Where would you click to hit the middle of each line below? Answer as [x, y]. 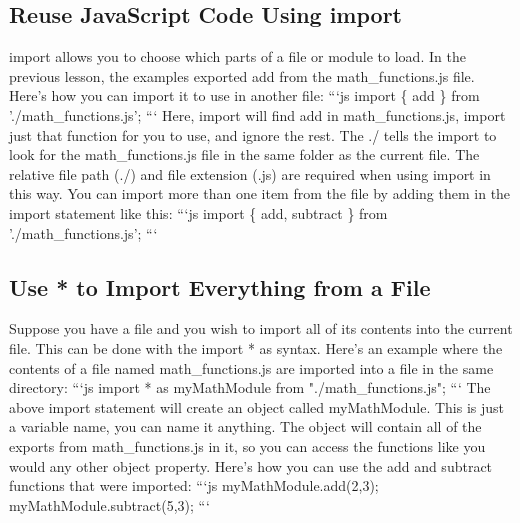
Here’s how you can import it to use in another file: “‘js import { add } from [244, 95]
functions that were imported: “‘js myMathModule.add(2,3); [194, 485]
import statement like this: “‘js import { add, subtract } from [198, 212]
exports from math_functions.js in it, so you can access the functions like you [247, 445]
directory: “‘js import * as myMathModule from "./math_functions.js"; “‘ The [250, 387]
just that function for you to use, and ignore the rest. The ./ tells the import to [253, 134]
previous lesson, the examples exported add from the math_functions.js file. [242, 75]
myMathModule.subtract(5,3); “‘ [109, 504]
